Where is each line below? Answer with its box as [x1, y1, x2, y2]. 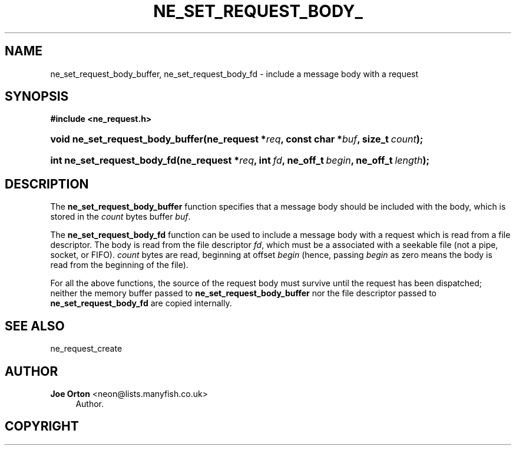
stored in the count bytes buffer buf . [50, 211, 191, 222]
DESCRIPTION [5, 176, 89, 191]
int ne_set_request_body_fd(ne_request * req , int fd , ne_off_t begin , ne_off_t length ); [50, 154, 429, 167]
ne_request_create [50, 343, 123, 354]
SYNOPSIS [5, 89, 69, 104]
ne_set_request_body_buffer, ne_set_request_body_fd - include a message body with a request [50, 68, 419, 79]
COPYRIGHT [5, 419, 79, 434]
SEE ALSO [5, 318, 65, 333]
